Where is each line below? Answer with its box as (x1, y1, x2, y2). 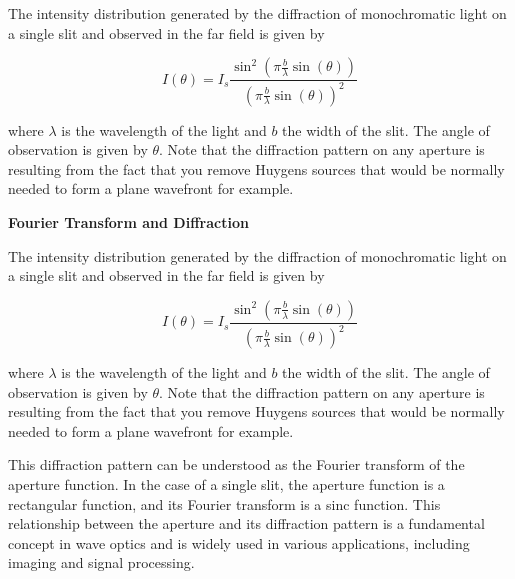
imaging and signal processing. (8, 552, 195, 573)
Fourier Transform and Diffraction (8, 211, 249, 232)
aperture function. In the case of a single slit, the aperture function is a (8, 474, 445, 495)
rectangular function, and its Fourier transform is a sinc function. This (8, 493, 441, 514)
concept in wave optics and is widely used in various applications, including (8, 532, 470, 553)
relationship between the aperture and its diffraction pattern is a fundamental (8, 513, 485, 534)
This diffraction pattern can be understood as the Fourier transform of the (8, 454, 465, 475)
